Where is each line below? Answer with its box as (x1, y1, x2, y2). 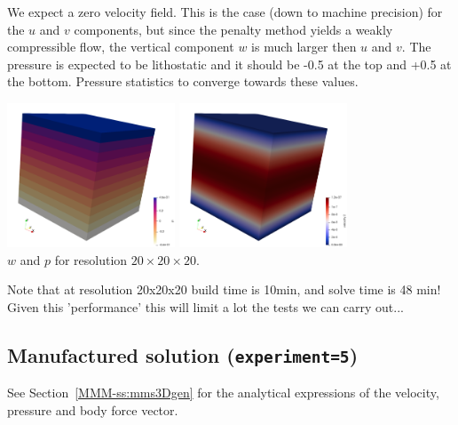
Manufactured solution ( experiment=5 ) (7, 341, 359, 368)
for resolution (54, 250, 128, 269)
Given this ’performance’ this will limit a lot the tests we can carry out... (7, 298, 404, 317)
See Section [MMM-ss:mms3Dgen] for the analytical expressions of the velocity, (7, 383, 439, 402)
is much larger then (251, 37, 357, 56)
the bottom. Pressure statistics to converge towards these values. (7, 72, 359, 91)
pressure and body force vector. (7, 400, 178, 419)
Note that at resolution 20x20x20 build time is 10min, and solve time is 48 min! (7, 280, 441, 299)
